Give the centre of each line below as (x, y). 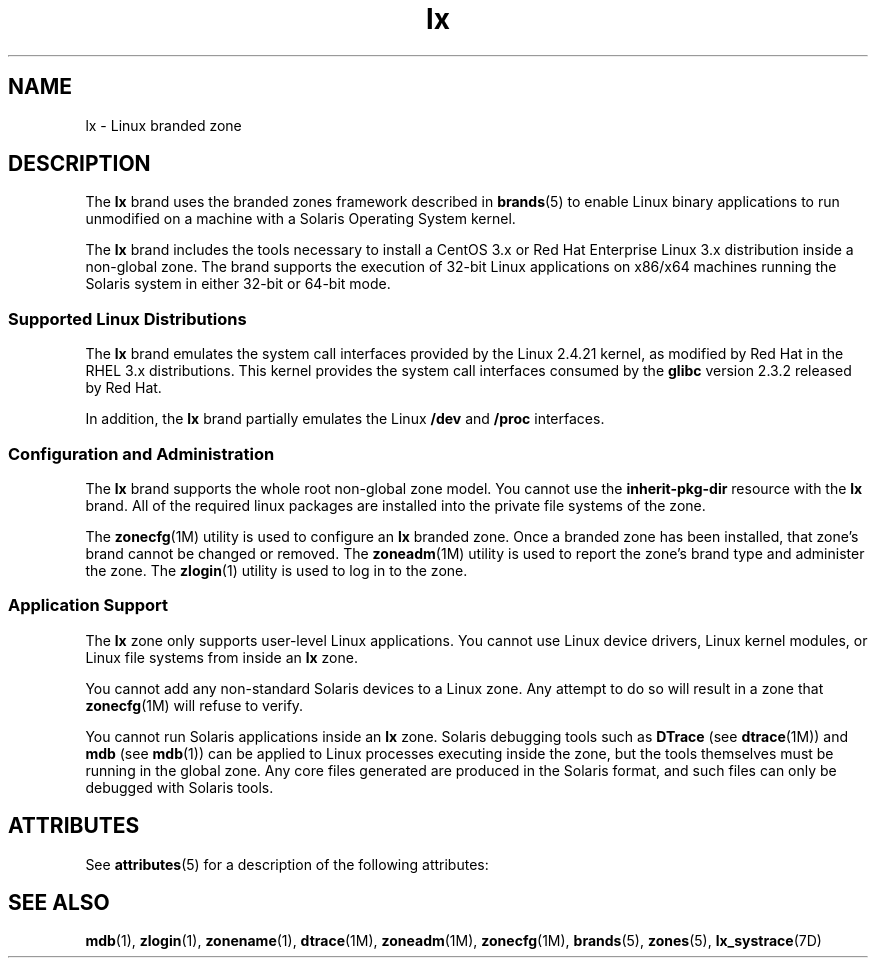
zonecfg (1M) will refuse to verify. (194, 705)
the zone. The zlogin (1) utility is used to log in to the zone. (276, 570)
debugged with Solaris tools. (179, 787)
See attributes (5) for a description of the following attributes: (287, 864)
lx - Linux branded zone (163, 125)
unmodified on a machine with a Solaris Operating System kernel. (300, 219)
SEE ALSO (59, 902)
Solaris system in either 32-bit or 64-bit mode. (238, 284)
